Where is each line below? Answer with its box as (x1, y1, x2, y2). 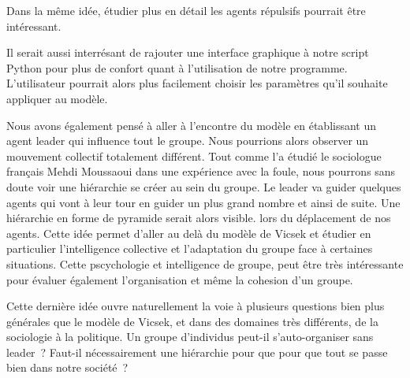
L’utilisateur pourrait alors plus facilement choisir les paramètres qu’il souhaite (6, 75, 388, 91)
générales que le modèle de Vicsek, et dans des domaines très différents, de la (6, 313, 378, 329)
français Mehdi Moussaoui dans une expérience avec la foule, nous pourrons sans (6, 163, 396, 180)
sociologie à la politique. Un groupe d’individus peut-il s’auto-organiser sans (6, 328, 374, 345)
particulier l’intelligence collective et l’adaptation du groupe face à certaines (6, 240, 373, 257)
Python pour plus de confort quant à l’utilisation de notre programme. (6, 59, 348, 76)
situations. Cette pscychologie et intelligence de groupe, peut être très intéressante (6, 255, 404, 272)
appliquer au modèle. (6, 90, 108, 106)
